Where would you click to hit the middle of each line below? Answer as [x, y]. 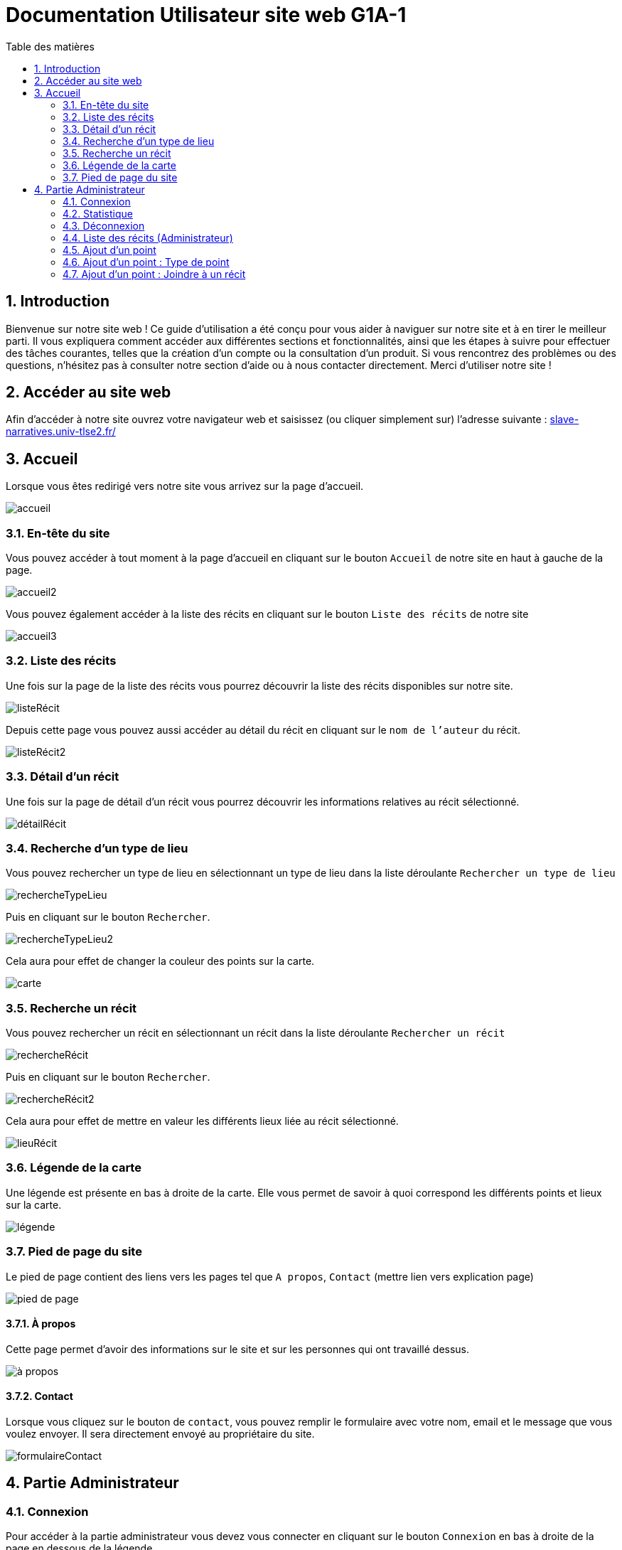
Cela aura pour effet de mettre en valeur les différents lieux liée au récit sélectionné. [202, 1121]
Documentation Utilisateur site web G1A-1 [206, 15]
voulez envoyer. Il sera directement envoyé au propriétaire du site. [160, 1433]
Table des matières [50, 46]
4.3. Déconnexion [104, 225]
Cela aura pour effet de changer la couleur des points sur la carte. [160, 961]
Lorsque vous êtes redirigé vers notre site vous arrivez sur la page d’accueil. [185, 486]
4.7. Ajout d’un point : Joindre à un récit [154, 274]
